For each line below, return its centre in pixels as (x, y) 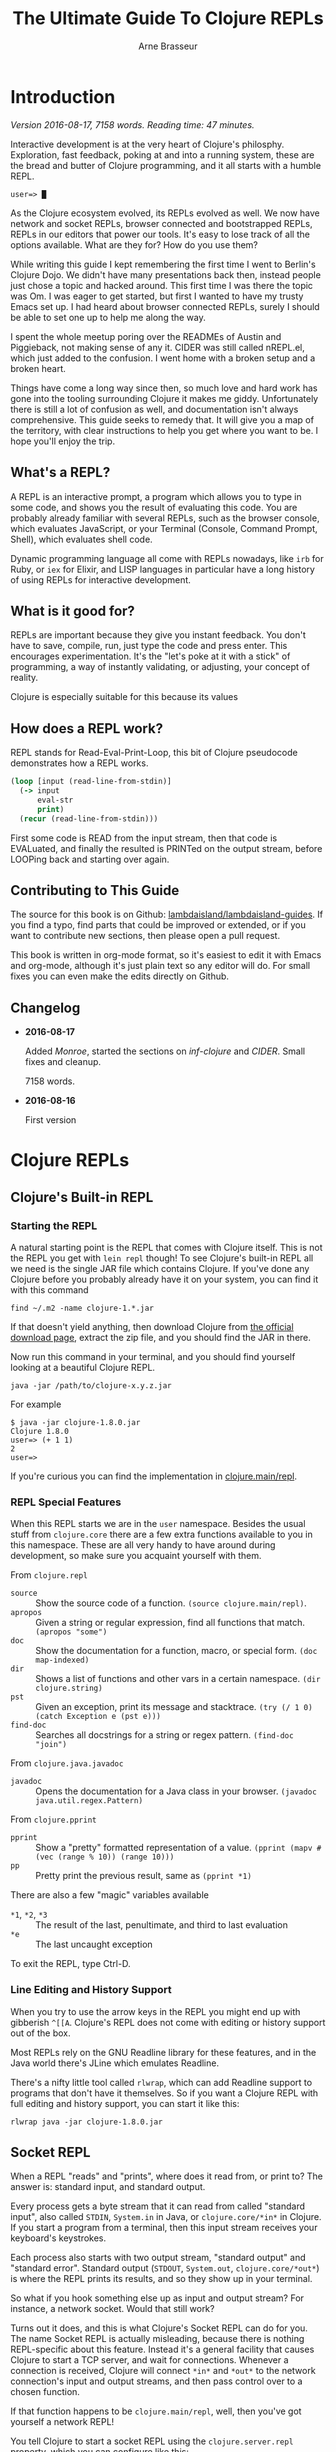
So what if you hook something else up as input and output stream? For (157, 2298)
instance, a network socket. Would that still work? (112, 2309)
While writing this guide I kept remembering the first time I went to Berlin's (163, 264)
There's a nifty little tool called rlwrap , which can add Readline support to (161, 2082)
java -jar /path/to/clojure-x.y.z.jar (91, 1386)
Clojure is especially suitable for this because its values (124, 697)
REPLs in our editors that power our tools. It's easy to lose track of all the (160, 234)
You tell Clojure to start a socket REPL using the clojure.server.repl (152, 2441)
